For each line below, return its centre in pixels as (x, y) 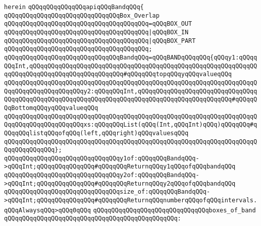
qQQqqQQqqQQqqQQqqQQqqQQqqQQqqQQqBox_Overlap (82, 15)
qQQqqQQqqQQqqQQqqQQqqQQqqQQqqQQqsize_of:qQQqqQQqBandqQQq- (107, 192)
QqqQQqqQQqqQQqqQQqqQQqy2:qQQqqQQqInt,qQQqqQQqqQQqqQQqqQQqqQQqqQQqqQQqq (131, 91)
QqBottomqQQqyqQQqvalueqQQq (51, 108)
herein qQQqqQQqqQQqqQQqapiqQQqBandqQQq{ (74, 7)
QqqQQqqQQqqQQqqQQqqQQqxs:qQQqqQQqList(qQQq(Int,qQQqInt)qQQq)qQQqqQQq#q (131, 125)
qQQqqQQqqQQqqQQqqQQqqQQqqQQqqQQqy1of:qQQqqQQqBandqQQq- (102, 158)
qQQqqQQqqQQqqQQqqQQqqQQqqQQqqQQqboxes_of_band (174, 210)
